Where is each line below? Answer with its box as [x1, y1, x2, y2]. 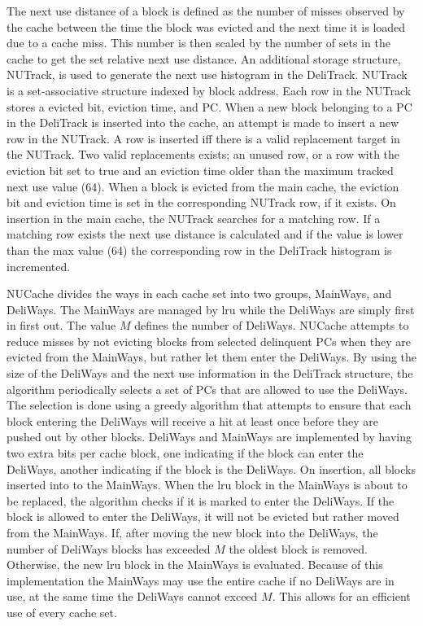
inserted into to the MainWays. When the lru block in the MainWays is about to [7, 476, 408, 493]
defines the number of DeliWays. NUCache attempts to [134, 317, 409, 334]
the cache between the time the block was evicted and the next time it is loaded [7, 18, 406, 35]
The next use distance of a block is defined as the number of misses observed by [7, 2, 405, 19]
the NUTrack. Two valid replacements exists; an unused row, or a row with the [7, 146, 400, 163]
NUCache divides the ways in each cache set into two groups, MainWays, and [7, 285, 392, 302]
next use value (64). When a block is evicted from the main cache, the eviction [7, 177, 399, 195]
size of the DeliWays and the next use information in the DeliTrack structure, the [7, 365, 413, 382]
